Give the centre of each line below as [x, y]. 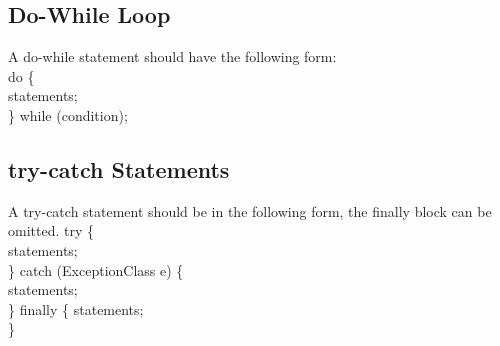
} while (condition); [68, 114]
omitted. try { [51, 230]
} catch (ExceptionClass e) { [96, 269]
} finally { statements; [76, 308]
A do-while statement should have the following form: [172, 56]
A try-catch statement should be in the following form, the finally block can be [250, 210]
